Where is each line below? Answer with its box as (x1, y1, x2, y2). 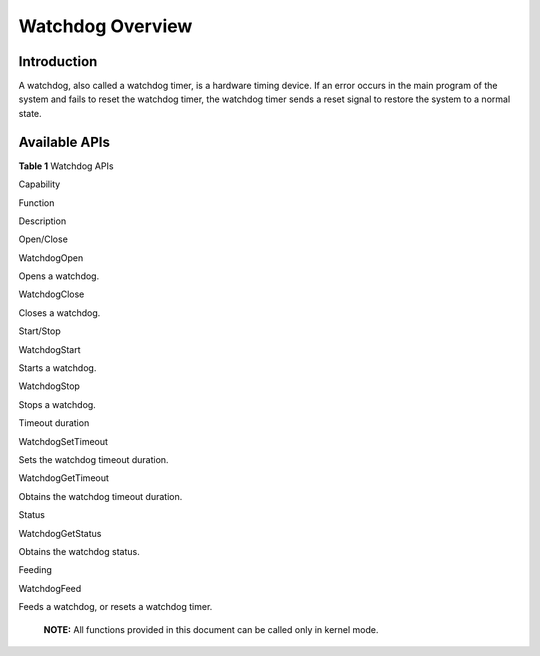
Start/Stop (18, 325, 61, 337)
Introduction (18, 53, 98, 70)
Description (18, 215, 67, 227)
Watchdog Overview (18, 15, 193, 37)
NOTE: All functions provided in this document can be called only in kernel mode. (43, 623, 379, 635)
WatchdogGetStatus (18, 527, 102, 539)
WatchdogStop (18, 380, 80, 392)
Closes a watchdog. (18, 306, 101, 319)
